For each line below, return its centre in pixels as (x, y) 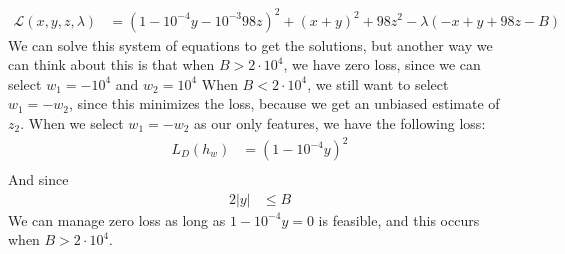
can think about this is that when (111, 64)
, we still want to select (378, 83)
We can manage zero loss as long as (117, 219)
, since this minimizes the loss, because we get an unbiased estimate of (284, 103)
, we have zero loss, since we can (382, 64)
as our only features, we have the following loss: (340, 122)
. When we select (72, 122)
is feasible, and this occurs (399, 219)
